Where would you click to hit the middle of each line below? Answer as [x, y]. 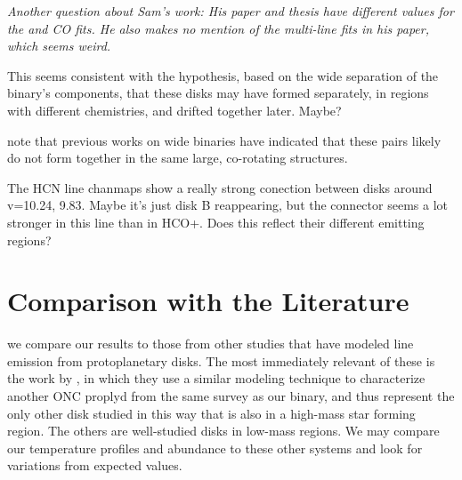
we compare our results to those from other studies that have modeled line [211, 344]
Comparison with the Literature [208, 301]
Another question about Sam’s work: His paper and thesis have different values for [231, 11]
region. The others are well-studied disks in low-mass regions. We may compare [223, 431]
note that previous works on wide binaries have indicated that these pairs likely [224, 140]
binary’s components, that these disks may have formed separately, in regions [218, 93]
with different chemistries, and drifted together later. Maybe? [174, 110]
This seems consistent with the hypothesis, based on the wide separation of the [223, 75]
